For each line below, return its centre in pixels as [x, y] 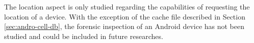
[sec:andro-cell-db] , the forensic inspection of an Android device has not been [124, 26]
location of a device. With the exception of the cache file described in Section [125, 16]
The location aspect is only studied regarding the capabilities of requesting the [127, 6]
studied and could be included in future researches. [84, 36]
